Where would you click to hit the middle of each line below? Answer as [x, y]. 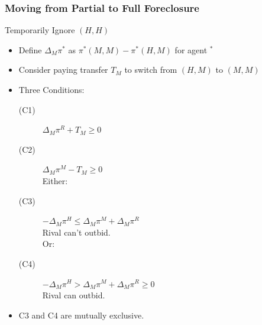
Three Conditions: [51, 89]
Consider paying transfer [63, 70]
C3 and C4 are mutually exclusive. [81, 315]
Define [30, 49]
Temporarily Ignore [40, 30]
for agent [191, 49]
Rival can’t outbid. [76, 232]
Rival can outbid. [74, 295]
